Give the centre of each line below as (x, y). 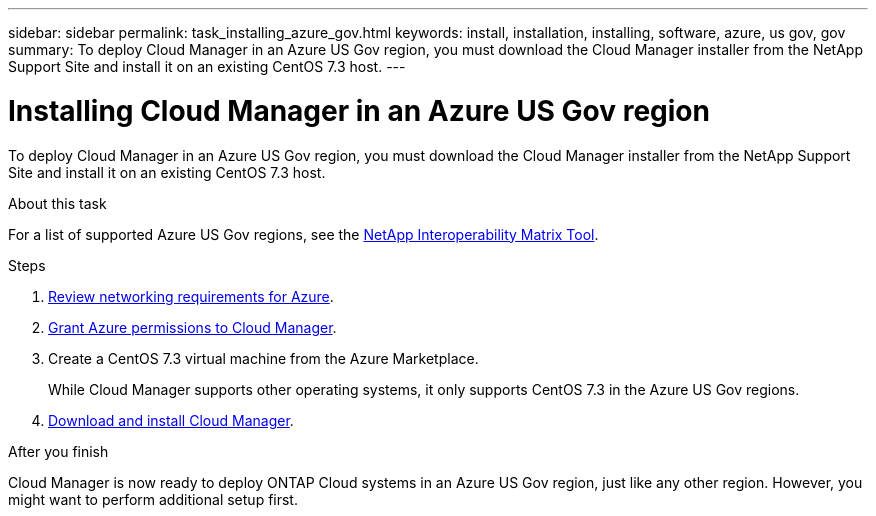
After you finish (58, 451)
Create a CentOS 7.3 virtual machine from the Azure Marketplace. (263, 358)
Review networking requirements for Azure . (191, 296)
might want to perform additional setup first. (153, 499)
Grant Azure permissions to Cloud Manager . (192, 327)
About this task (57, 203)
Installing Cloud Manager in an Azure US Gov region (359, 110)
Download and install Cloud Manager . (171, 420)
